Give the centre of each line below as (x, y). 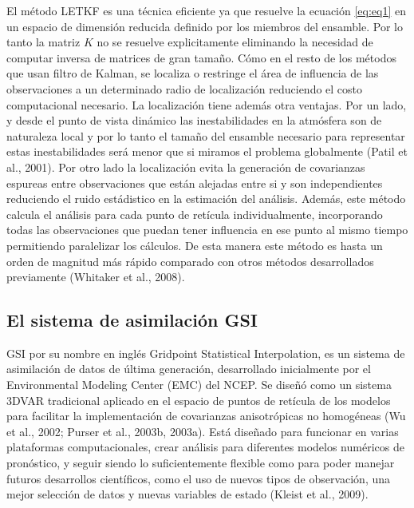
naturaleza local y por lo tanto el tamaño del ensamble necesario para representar (206, 135)
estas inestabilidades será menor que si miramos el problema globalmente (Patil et (207, 151)
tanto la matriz (43, 42)
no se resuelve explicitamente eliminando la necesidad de (235, 42)
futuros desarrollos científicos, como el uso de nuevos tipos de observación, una (199, 478)
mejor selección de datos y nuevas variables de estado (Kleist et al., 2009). (187, 494)
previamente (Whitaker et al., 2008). (96, 277)
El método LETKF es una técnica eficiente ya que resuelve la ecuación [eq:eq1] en (207, 10)
